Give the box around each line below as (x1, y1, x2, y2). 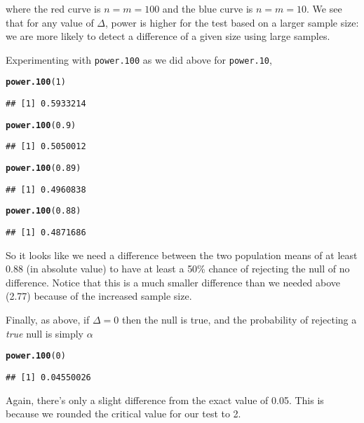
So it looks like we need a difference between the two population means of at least (6, 247, 358, 262)
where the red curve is (6, 1, 101, 15)
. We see (306, 1, 342, 15)
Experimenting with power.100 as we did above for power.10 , (6, 52, 272, 67)
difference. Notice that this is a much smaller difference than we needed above (6, 275, 341, 289)
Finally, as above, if (6, 312, 90, 327)
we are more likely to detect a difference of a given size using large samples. (6, 29, 330, 43)
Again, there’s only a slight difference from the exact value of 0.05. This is (6, 392, 324, 407)
